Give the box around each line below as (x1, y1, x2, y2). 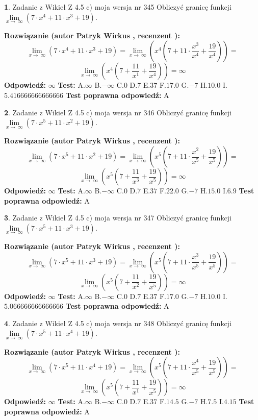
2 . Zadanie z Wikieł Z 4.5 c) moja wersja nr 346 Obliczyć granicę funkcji (4, 107, 231, 117)
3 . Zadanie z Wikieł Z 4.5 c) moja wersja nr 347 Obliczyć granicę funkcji (4, 212, 231, 223)
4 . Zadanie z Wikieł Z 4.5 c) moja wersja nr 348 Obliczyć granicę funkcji (4, 317, 231, 328)
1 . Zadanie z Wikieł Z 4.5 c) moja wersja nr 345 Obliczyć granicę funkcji (4, 2, 231, 12)
